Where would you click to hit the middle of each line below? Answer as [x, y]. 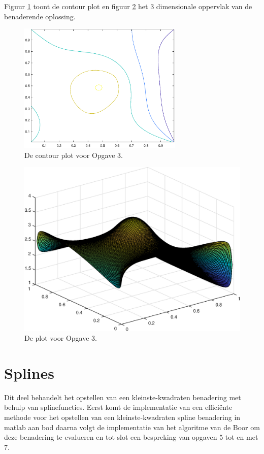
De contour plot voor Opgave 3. [74, 155]
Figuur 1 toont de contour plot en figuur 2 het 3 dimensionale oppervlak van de [128, 6]
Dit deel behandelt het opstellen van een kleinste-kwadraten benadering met [123, 397]
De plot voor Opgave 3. [61, 338]
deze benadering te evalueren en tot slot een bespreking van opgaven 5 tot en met [131, 437]
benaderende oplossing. [40, 16]
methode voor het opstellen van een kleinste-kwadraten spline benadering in [122, 417]
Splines [29, 372]
